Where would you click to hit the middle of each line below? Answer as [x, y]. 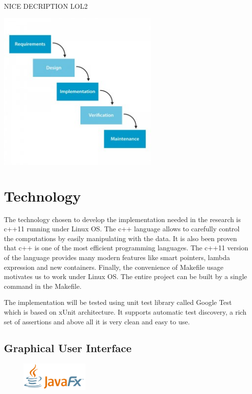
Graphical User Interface [68, 347]
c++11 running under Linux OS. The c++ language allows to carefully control [122, 229]
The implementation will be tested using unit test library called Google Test [118, 302]
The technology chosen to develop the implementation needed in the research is [122, 219]
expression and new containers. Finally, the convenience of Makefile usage [114, 267]
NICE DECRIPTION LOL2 [46, 6]
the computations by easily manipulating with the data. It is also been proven [120, 238]
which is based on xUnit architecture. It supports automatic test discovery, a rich [125, 312]
